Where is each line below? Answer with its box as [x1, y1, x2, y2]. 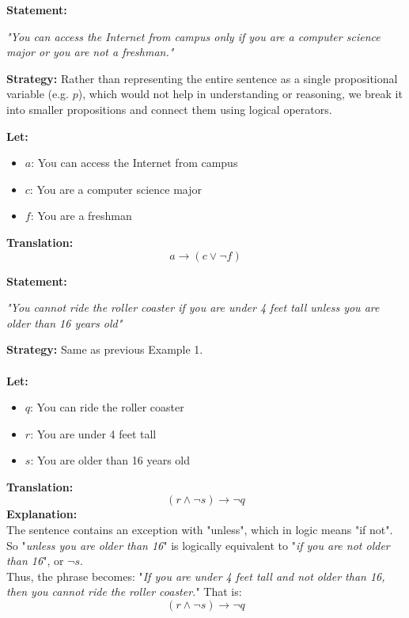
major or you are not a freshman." [6, 44, 174, 60]
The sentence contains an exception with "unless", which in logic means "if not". [6, 521, 393, 538]
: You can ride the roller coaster [30, 399, 184, 415]
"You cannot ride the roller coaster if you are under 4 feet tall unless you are [6, 299, 380, 316]
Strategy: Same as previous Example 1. [6, 341, 203, 358]
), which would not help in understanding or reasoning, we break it [78, 85, 403, 102]
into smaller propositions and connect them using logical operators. [6, 100, 332, 117]
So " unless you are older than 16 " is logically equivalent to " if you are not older [6, 536, 390, 553]
